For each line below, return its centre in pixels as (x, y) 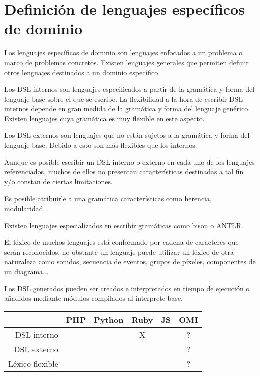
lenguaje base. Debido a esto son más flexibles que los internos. (101, 145)
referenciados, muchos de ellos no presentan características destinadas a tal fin (124, 172)
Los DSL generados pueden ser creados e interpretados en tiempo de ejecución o (127, 288)
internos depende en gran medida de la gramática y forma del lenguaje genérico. (127, 109)
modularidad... (27, 208)
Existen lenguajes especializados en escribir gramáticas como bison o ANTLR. (124, 225)
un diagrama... (26, 271)
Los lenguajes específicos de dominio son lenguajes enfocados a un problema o (123, 52)
